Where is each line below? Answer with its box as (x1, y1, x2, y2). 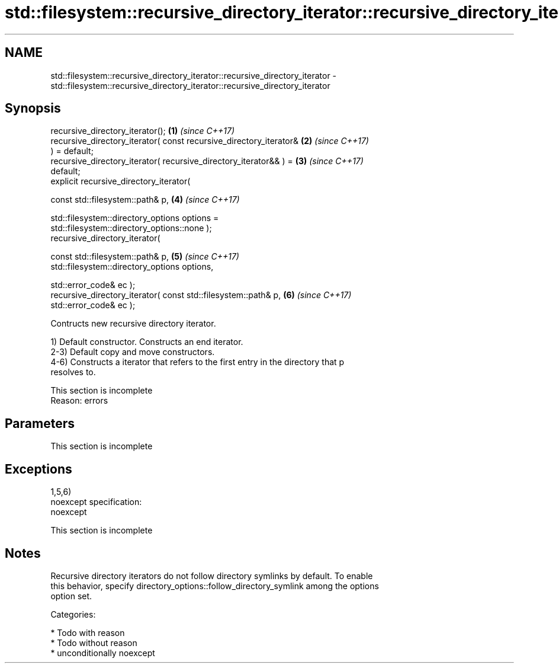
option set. (50, 590, 92, 601)
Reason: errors (50, 395, 108, 406)
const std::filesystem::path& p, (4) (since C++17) (50, 194, 240, 205)
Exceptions (5, 461, 72, 477)
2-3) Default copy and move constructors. (50, 347, 215, 357)
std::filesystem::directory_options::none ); (50, 223, 212, 234)
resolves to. (50, 367, 96, 378)
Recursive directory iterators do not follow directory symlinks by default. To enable (50, 570, 373, 581)
